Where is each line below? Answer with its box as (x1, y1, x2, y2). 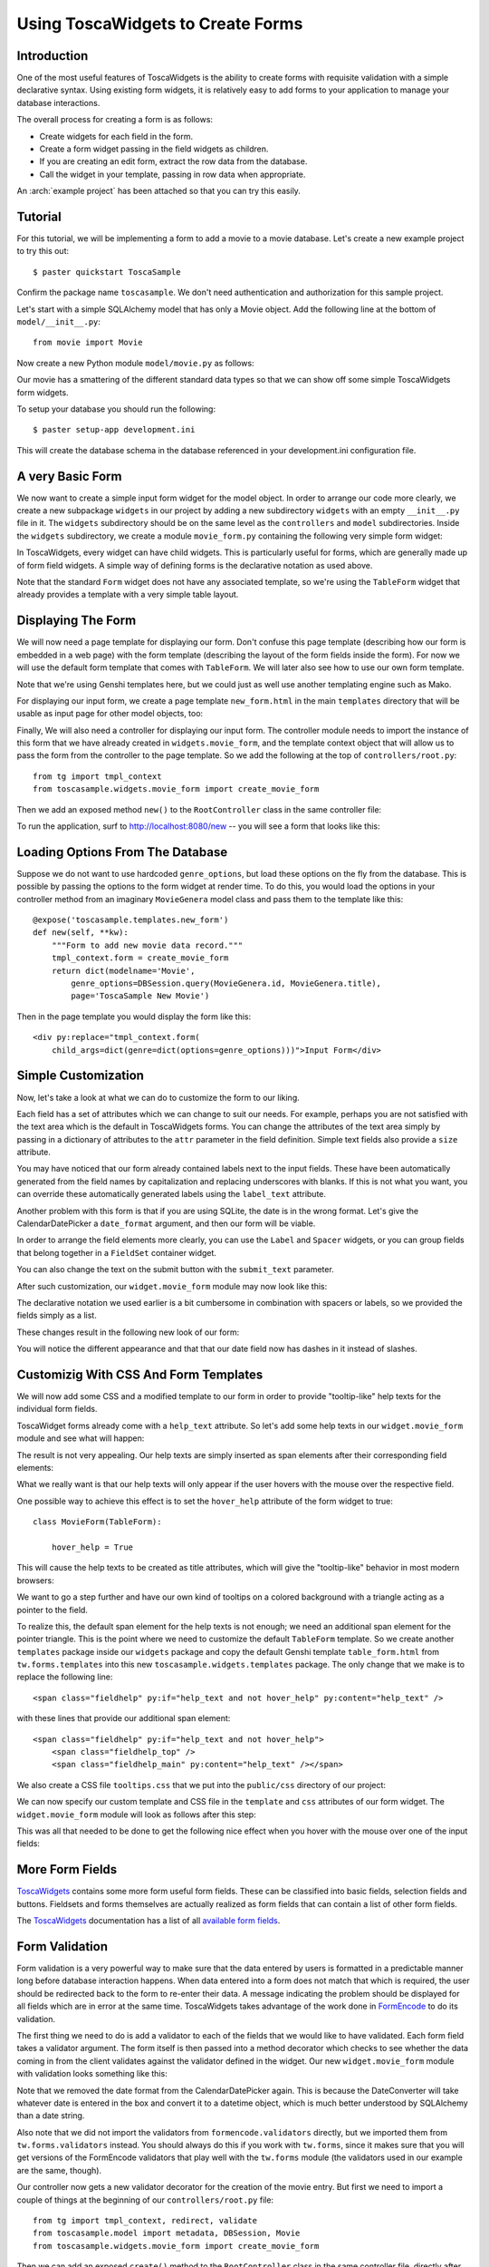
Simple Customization (16, 1068, 145, 1084)
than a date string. (16, 2110, 85, 2121)
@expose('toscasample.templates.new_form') (33, 915, 229, 925)
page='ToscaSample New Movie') (71, 991, 210, 1001)
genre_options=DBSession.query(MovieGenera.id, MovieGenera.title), (71, 978, 382, 988)
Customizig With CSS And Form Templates (16, 1367, 264, 1382)
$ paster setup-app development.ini (33, 424, 196, 435)
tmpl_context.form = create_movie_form (51, 953, 229, 963)
